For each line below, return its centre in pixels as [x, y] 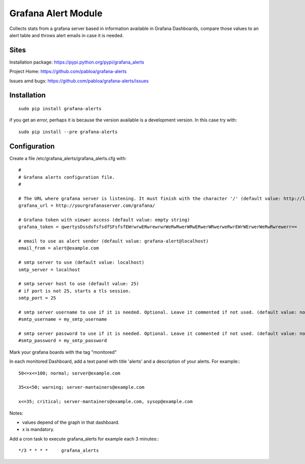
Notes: [16, 413]
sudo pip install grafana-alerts [60, 109]
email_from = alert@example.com [59, 248]
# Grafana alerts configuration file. [67, 177]
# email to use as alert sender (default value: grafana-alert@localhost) [114, 241]
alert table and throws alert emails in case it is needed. [67, 35]
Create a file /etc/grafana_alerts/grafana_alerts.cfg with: [68, 158]
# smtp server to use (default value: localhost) [82, 262]
